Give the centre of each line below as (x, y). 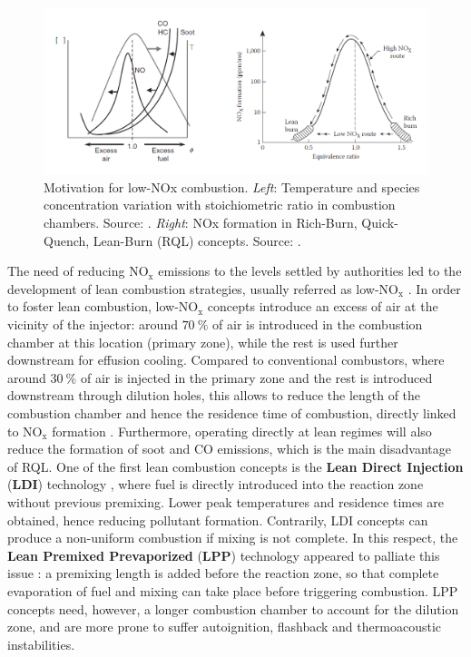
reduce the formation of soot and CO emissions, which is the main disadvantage (229, 449)
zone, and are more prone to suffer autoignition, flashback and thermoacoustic (224, 627)
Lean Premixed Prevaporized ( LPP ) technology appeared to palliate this (224, 555)
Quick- (380, 223)
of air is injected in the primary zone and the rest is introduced (256, 377)
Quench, (67, 240)
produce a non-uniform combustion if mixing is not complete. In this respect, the (233, 538)
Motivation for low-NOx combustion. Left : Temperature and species (232, 186)
